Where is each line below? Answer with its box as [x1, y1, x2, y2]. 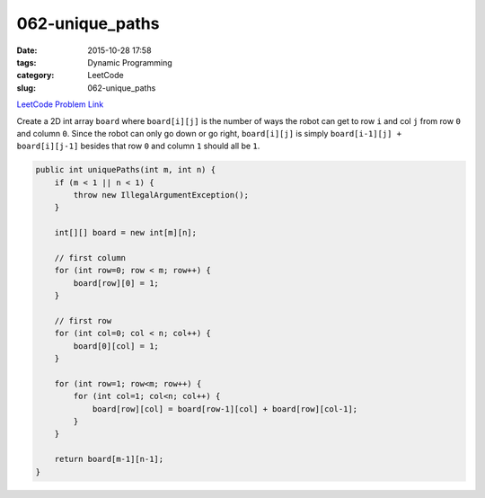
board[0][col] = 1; [73, 341, 159, 351]
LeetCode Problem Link [16, 99, 104, 110]
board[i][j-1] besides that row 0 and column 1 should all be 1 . [16, 140, 260, 152]
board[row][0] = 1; [73, 278, 159, 288]
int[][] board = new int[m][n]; [54, 227, 198, 238]
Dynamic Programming [87, 57, 172, 67]
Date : [16, 45, 38, 56]
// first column [54, 253, 126, 262]
